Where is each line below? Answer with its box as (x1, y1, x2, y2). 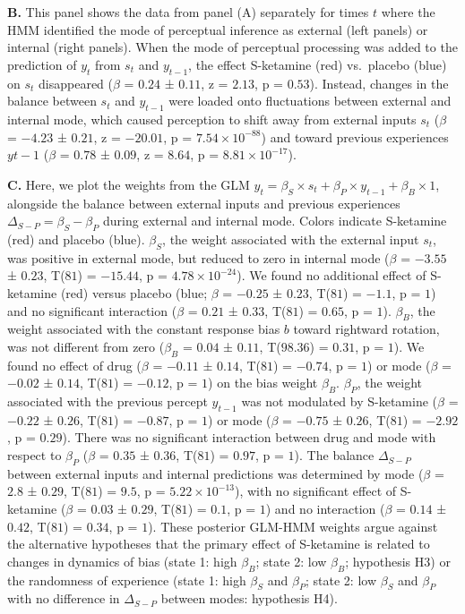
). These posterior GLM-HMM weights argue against (148, 516, 438, 535)
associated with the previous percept (7, 392, 208, 411)
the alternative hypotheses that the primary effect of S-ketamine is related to (7, 534, 430, 553)
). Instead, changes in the (309, 73, 449, 92)
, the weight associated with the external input (162, 229, 419, 248)
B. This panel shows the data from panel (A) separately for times (7, 3, 369, 21)
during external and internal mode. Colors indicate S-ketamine (103, 211, 447, 230)
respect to (7, 446, 62, 465)
